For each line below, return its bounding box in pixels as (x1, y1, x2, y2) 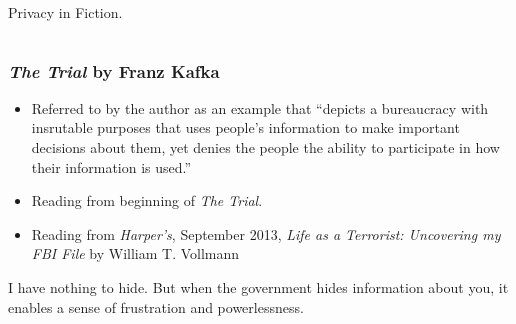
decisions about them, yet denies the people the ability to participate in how (31, 137, 500, 157)
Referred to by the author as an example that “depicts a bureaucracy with (31, 97, 489, 118)
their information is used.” (31, 156, 192, 177)
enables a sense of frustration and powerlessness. (8, 296, 304, 317)
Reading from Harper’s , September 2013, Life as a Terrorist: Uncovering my (31, 223, 501, 244)
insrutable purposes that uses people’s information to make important (31, 117, 460, 138)
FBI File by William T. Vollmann (31, 243, 240, 264)
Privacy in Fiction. (8, 2, 123, 22)
